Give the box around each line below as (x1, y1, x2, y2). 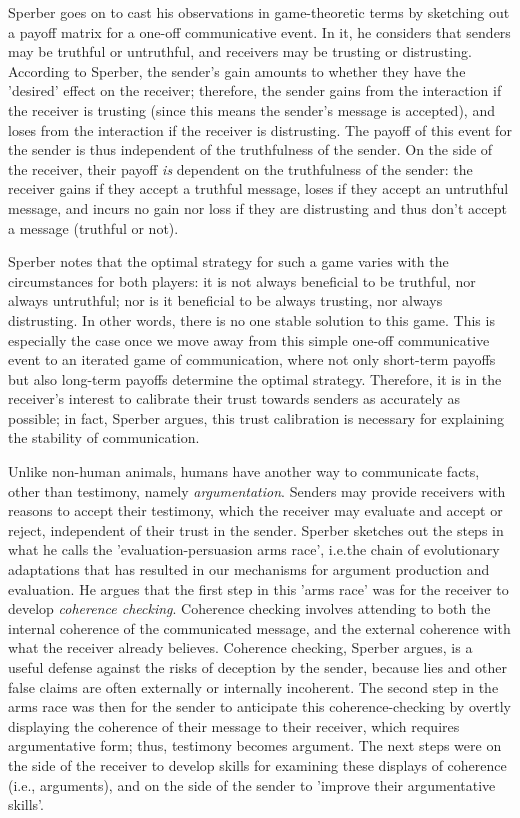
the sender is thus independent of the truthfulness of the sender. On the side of (8, 139, 493, 160)
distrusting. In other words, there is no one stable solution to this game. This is (8, 309, 495, 330)
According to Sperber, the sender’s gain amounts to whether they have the (8, 60, 466, 81)
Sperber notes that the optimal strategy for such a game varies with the (8, 251, 449, 272)
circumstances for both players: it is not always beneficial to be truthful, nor (8, 270, 476, 291)
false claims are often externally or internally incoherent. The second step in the (8, 676, 499, 697)
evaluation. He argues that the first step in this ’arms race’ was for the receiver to (8, 578, 509, 599)
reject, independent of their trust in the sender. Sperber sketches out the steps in (8, 519, 504, 540)
